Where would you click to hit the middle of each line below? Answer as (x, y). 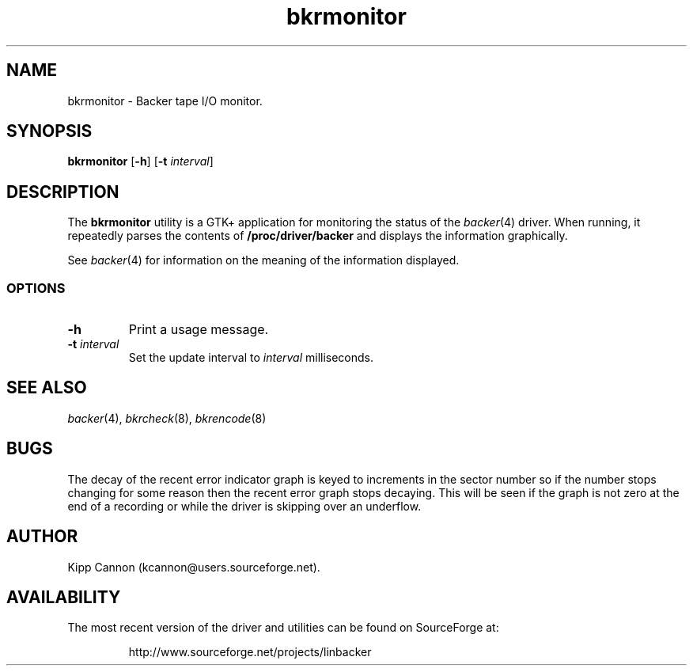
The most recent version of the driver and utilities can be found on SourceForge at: (283, 628)
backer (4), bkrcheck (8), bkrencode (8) (167, 418)
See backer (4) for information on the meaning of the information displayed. (263, 260)
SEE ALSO (47, 388)
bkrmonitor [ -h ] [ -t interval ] (140, 161)
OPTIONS (36, 288)
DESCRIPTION (63, 192)
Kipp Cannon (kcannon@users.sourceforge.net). (194, 567)
